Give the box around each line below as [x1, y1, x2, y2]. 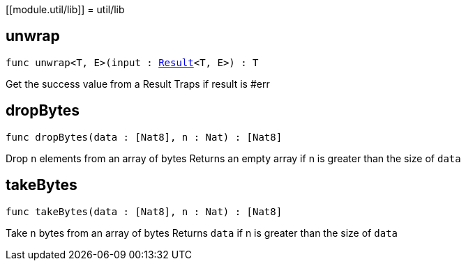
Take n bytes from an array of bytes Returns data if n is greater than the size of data [6, 226, 398, 239]
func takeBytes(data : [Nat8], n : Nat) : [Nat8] [6, 205, 283, 217]
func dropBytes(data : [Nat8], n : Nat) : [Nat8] [6, 131, 283, 143]
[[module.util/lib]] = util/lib [6, 3, 125, 15]
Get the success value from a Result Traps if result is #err [6, 77, 270, 90]
